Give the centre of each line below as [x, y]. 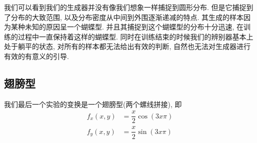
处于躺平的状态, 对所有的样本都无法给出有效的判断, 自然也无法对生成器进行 [127, 46]
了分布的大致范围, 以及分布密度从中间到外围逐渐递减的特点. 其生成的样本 [124, 17]
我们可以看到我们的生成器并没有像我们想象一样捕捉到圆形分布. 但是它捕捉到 [129, 7]
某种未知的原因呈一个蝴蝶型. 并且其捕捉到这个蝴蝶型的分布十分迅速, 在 [127, 27]
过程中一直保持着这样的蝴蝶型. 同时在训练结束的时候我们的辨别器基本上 [135, 36]
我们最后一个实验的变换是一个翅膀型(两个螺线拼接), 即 [93, 104]
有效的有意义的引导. [36, 56]
